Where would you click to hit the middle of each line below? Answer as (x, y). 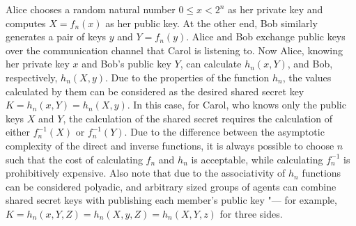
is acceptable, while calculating (257, 159)
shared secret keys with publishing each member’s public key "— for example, (171, 200)
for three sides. (251, 213)
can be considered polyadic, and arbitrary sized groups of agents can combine (171, 186)
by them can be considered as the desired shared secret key (178, 91)
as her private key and (276, 9)
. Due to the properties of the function (187, 77)
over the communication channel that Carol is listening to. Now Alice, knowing (174, 50)
